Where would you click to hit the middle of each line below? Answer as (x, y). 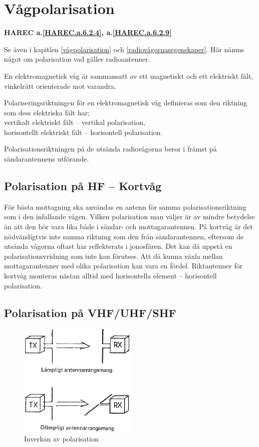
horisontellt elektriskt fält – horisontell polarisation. (83, 132)
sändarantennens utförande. (47, 159)
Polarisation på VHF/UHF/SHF (90, 312)
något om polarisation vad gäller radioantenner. (77, 59)
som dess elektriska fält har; (47, 112)
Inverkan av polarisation (61, 439)
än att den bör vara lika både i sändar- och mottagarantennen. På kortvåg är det (128, 227)
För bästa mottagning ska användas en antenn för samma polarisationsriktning (125, 206)
